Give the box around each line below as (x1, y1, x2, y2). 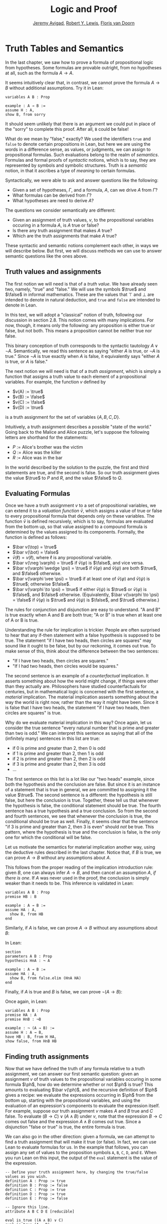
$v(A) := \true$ (12, 388, 43, 394)
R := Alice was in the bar (12, 454, 63, 460)
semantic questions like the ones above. (5, 253, 88, 259)
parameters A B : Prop (5, 954, 52, 959)
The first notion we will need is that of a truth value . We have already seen (5, 281, 158, 287)
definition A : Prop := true (5, 1179, 66, 1184)
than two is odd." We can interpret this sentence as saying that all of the (5, 730, 153, 736)
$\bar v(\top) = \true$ (12, 544, 57, 550)
